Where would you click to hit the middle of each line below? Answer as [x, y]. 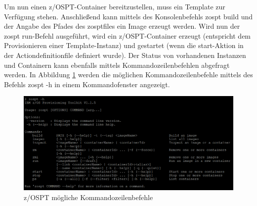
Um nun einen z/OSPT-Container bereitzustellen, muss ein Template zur [115, 6]
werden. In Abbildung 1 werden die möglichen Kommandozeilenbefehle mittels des [128, 75]
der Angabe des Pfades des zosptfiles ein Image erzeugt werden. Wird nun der [122, 26]
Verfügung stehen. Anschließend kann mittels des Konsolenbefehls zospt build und [128, 16]
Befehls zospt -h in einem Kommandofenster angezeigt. [87, 84]
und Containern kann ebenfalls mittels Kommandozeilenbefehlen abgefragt [117, 65]
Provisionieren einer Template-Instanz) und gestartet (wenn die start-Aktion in [124, 45]
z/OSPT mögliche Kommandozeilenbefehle [88, 197]
